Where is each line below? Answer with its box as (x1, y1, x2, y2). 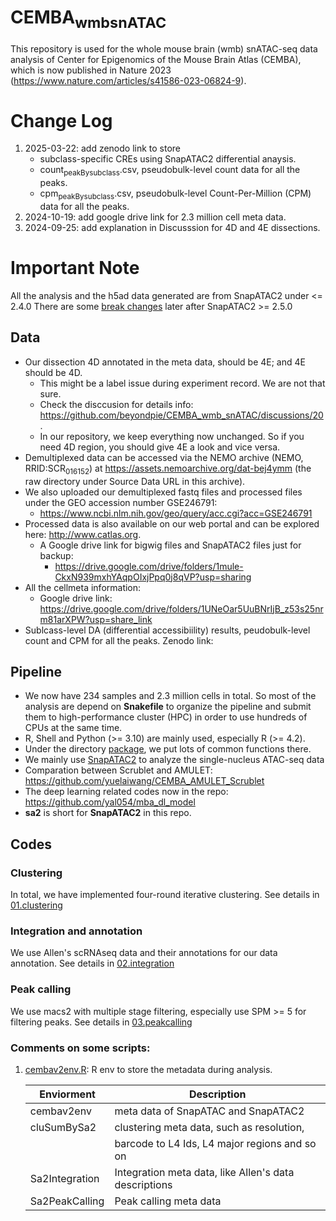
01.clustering (10, 899, 63, 911)
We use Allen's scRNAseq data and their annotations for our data (10, 947, 278, 959)
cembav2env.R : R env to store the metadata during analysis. (24, 1064, 273, 1075)
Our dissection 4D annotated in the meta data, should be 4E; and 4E (24, 356, 306, 368)
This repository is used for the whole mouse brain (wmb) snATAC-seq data (10, 42, 318, 55)
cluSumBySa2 (29, 1121, 97, 1134)
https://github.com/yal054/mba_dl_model (24, 796, 196, 808)
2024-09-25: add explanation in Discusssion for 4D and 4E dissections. (24, 222, 321, 234)
